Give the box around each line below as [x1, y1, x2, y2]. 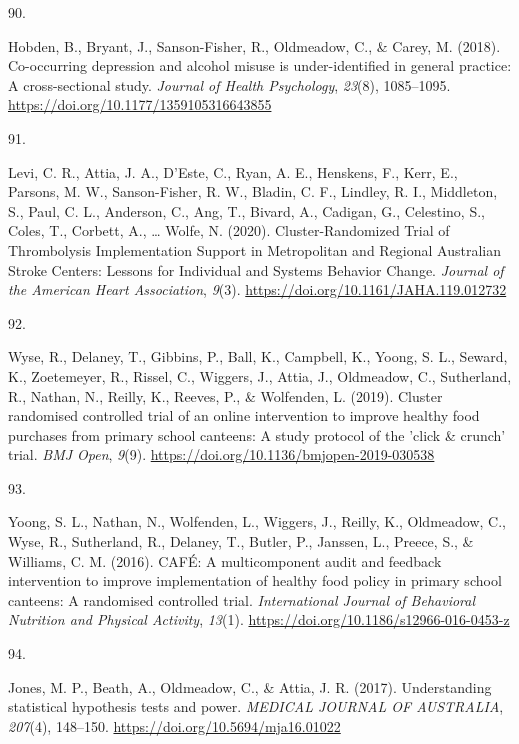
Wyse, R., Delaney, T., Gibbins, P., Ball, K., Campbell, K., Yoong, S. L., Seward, [8, 346, 508, 367]
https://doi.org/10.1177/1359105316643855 [8, 94, 272, 115]
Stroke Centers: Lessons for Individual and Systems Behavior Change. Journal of [8, 259, 504, 280]
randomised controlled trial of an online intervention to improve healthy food [8, 405, 480, 426]
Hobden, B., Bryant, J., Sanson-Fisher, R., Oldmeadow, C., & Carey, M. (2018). [8, 35, 501, 56]
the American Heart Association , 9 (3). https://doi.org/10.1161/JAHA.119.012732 [8, 279, 507, 300]
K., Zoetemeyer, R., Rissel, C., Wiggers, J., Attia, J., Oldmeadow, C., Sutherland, [8, 365, 512, 386]
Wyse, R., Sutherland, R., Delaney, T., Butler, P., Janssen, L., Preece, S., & [8, 531, 474, 552]
